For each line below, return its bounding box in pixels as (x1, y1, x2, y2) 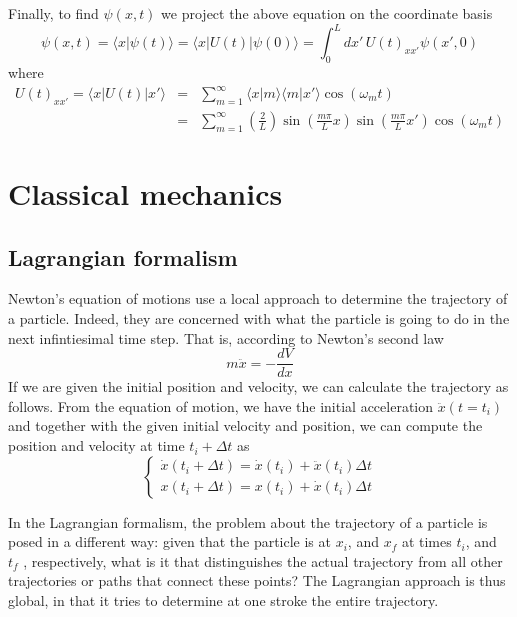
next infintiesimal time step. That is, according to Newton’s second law (8, 327, 444, 348)
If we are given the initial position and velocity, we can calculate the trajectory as (8, 376, 509, 397)
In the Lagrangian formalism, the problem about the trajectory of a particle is (8, 511, 488, 532)
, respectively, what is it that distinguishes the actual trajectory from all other (23, 550, 503, 571)
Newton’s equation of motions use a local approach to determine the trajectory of (8, 288, 508, 309)
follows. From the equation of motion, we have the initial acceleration (8, 395, 434, 416)
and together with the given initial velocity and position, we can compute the (8, 415, 483, 436)
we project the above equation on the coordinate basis (161, 3, 493, 23)
